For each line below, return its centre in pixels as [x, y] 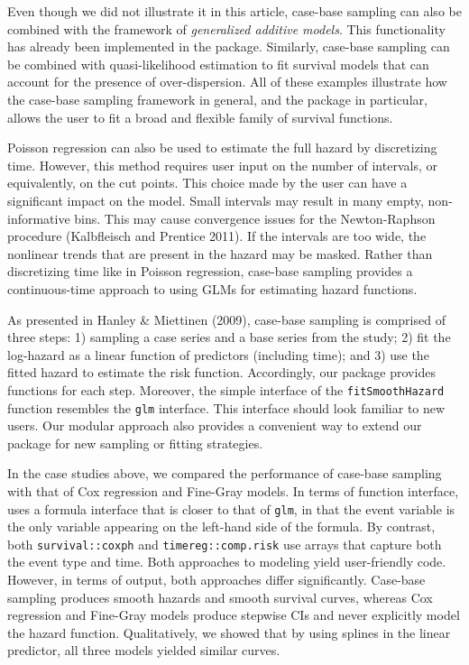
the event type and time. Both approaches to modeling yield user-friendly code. [227, 562]
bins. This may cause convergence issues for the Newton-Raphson [255, 218]
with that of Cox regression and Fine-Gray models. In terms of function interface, [233, 490]
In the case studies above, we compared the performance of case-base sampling [225, 473]
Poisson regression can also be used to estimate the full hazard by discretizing [222, 148]
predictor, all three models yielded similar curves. [144, 650]
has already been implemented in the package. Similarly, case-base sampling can [229, 46]
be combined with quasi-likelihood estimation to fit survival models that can [218, 64]
